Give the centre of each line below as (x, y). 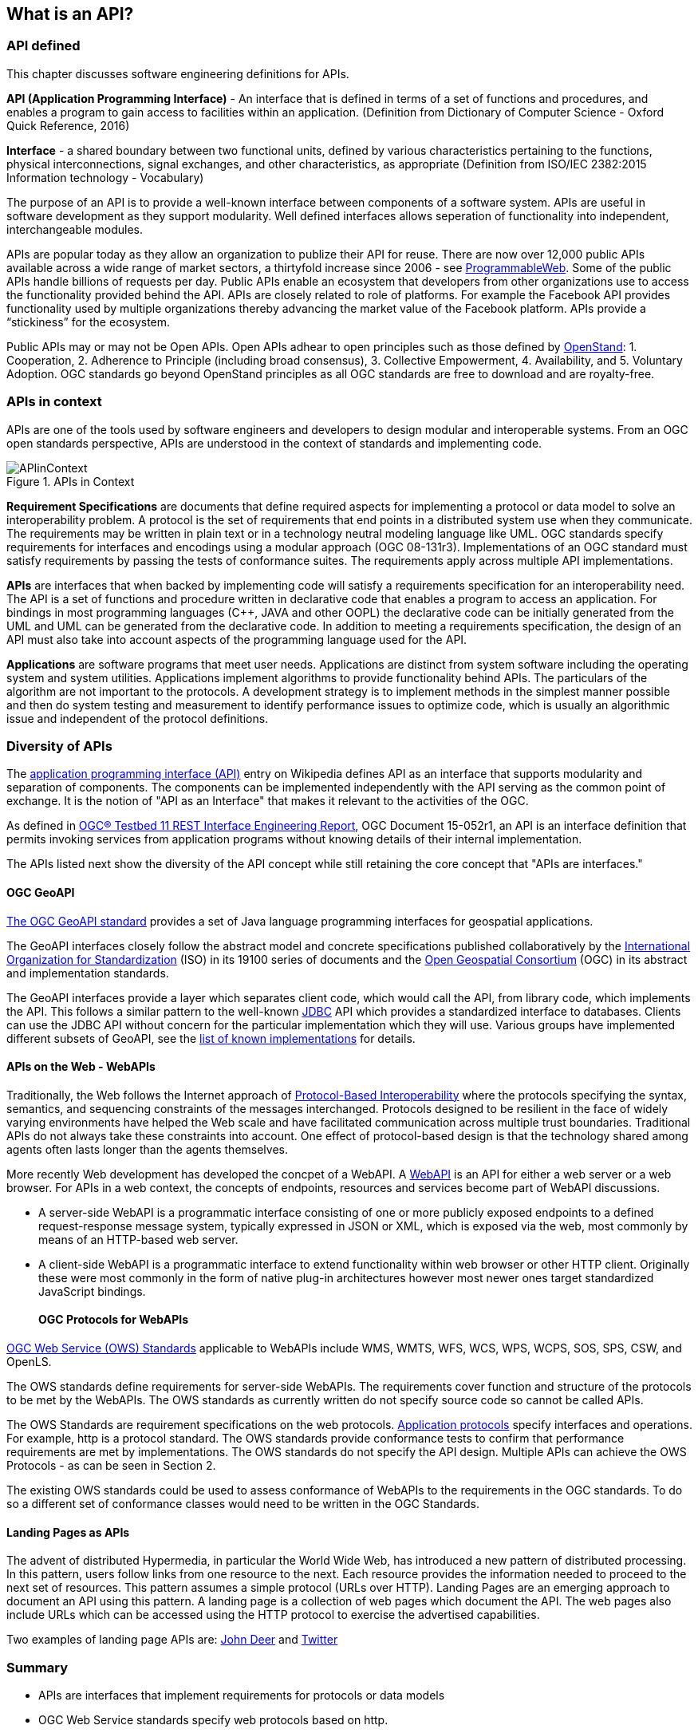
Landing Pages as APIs (68, 1532)
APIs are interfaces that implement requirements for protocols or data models (242, 1695)
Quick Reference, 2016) (68, 125)
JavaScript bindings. (92, 1291)
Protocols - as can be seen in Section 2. (111, 1465)
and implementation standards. (88, 973)
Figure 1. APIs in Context (71, 481)
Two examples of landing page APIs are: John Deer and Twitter (172, 1640)
